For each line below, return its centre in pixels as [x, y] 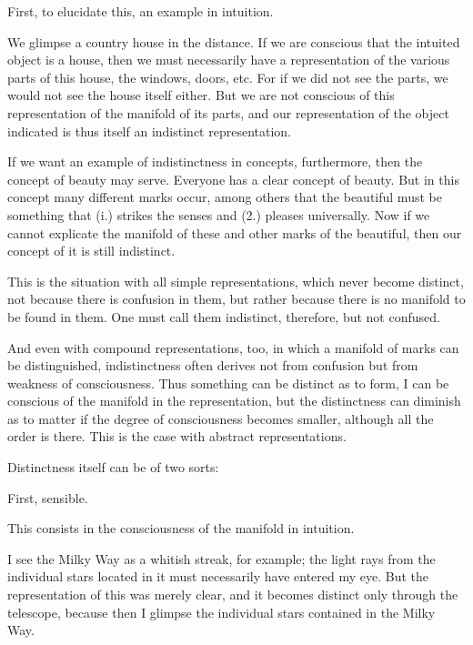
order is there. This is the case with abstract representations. [177, 436]
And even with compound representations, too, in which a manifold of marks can [233, 347]
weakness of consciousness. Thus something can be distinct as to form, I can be [228, 383]
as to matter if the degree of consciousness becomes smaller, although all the [221, 418]
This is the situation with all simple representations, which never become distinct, [236, 281]
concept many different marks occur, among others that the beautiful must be [225, 197]
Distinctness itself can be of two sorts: [113, 467]
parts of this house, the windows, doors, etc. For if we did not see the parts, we [228, 77]
